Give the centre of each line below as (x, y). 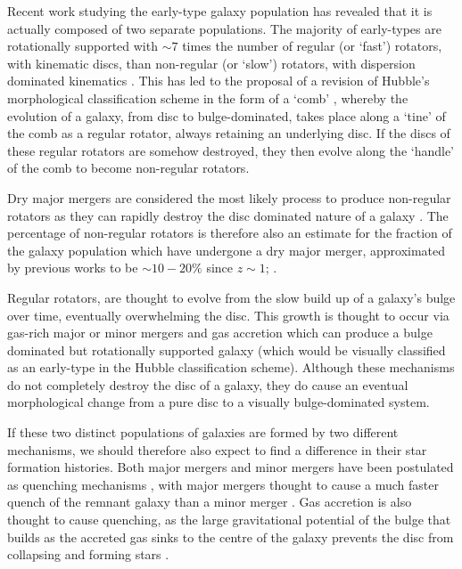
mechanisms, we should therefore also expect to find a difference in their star (217, 449)
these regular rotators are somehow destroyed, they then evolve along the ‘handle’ (231, 150)
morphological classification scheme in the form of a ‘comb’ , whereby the (208, 98)
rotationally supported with (82, 46)
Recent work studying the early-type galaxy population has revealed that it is (220, 11)
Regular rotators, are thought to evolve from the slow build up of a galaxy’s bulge (231, 297)
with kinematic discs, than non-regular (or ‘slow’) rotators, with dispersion (211, 63)
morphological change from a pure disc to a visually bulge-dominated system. (219, 402)
